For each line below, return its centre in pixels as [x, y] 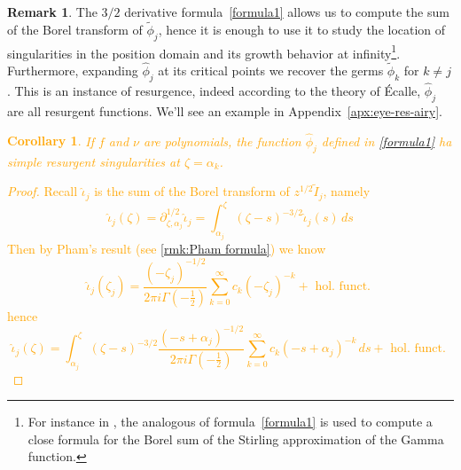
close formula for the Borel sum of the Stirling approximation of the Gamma [236, 439]
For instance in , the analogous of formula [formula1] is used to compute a [230, 422]
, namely [347, 191]
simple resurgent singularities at [94, 161]
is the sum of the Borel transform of [192, 191]
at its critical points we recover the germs [271, 70]
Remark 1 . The [52, 12]
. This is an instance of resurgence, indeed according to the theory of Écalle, [214, 91]
